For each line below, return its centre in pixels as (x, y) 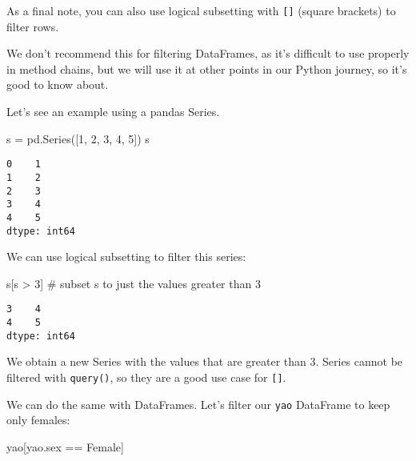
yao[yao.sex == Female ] (65, 446)
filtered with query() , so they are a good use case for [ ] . (146, 377)
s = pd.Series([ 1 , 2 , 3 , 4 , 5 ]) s (78, 138)
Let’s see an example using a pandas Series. (113, 112)
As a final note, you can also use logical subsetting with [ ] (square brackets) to (201, 10)
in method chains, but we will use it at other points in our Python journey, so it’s (207, 68)
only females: (38, 420)
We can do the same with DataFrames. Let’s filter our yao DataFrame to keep (198, 404)
